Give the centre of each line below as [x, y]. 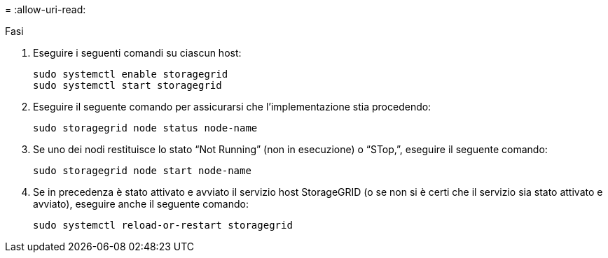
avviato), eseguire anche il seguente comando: [141, 204]
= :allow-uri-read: [46, 9]
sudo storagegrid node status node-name [145, 128]
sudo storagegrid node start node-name [142, 171]
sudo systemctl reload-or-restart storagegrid [163, 225]
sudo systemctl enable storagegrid [131, 74]
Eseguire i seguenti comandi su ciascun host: [137, 53]
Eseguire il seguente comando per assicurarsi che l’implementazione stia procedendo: [232, 107]
